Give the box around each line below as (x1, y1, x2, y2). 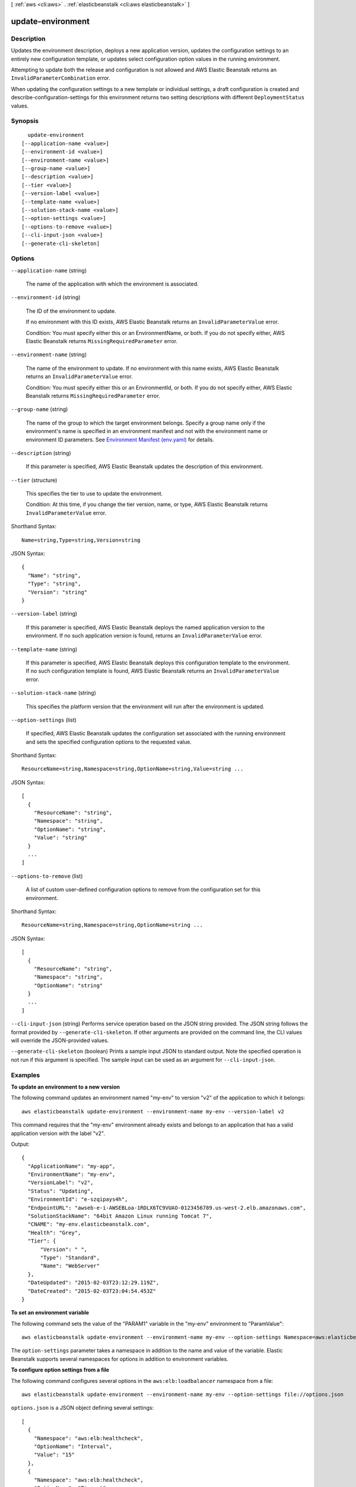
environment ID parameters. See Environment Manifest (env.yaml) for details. (26, 436, 215, 443)
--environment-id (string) (11, 294, 81, 301)
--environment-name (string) (11, 351, 87, 358)
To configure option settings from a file (11, 1366, 110, 1373)
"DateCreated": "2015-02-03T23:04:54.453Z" (27, 1288, 157, 1294)
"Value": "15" (33, 1451, 75, 1458)
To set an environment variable (11, 1309, 89, 1316)
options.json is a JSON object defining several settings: (11, 1404, 154, 1411)
